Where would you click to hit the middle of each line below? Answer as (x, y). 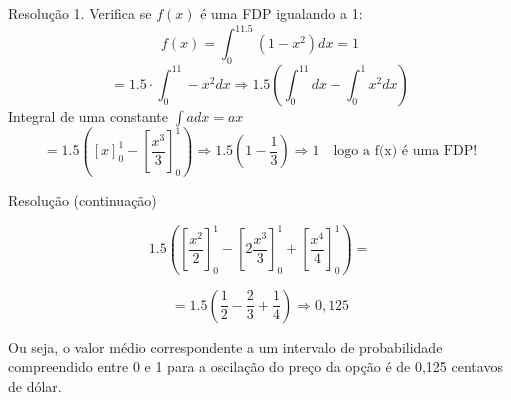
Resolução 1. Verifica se (80, 13)
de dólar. (35, 385)
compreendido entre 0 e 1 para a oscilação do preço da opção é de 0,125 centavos (255, 366)
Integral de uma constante (88, 115)
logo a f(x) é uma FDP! (405, 151)
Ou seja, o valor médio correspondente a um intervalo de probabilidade (225, 346)
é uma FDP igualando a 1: (281, 13)
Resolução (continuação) (82, 199)
